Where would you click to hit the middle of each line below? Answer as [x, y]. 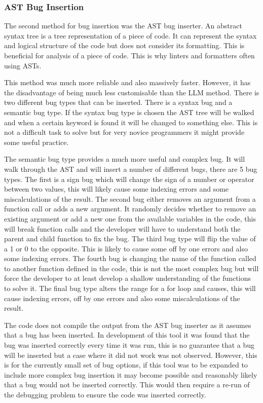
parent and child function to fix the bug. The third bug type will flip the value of [130, 239]
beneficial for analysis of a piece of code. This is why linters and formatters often [129, 55]
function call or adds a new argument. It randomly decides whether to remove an [130, 209]
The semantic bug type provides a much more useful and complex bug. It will [125, 159]
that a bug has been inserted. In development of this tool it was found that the [127, 335]
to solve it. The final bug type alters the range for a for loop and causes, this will [130, 288]
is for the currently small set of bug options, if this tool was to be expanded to [126, 365]
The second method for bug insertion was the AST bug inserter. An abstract [123, 26]
